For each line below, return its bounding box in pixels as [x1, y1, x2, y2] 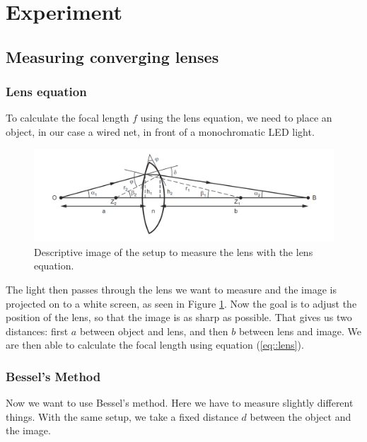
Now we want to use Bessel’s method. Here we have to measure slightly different [6, 395, 354, 410]
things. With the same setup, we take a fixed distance [6, 409, 238, 424]
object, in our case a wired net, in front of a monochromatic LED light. [6, 124, 315, 139]
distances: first [6, 323, 69, 338]
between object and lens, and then [79, 323, 228, 338]
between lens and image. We [238, 323, 362, 338]
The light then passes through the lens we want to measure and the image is [6, 282, 337, 297]
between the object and [250, 409, 351, 424]
